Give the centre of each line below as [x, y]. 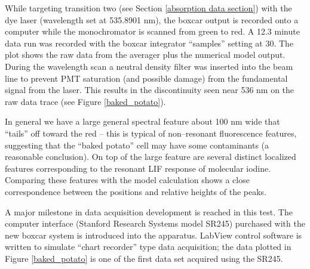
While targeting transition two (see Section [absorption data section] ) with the [148, 8]
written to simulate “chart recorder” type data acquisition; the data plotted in [148, 247]
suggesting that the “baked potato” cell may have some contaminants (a [137, 145]
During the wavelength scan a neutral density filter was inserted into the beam [149, 66]
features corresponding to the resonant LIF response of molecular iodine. [138, 168]
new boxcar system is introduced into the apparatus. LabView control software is [154, 235]
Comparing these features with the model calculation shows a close [127, 180]
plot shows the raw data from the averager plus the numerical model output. [145, 55]
